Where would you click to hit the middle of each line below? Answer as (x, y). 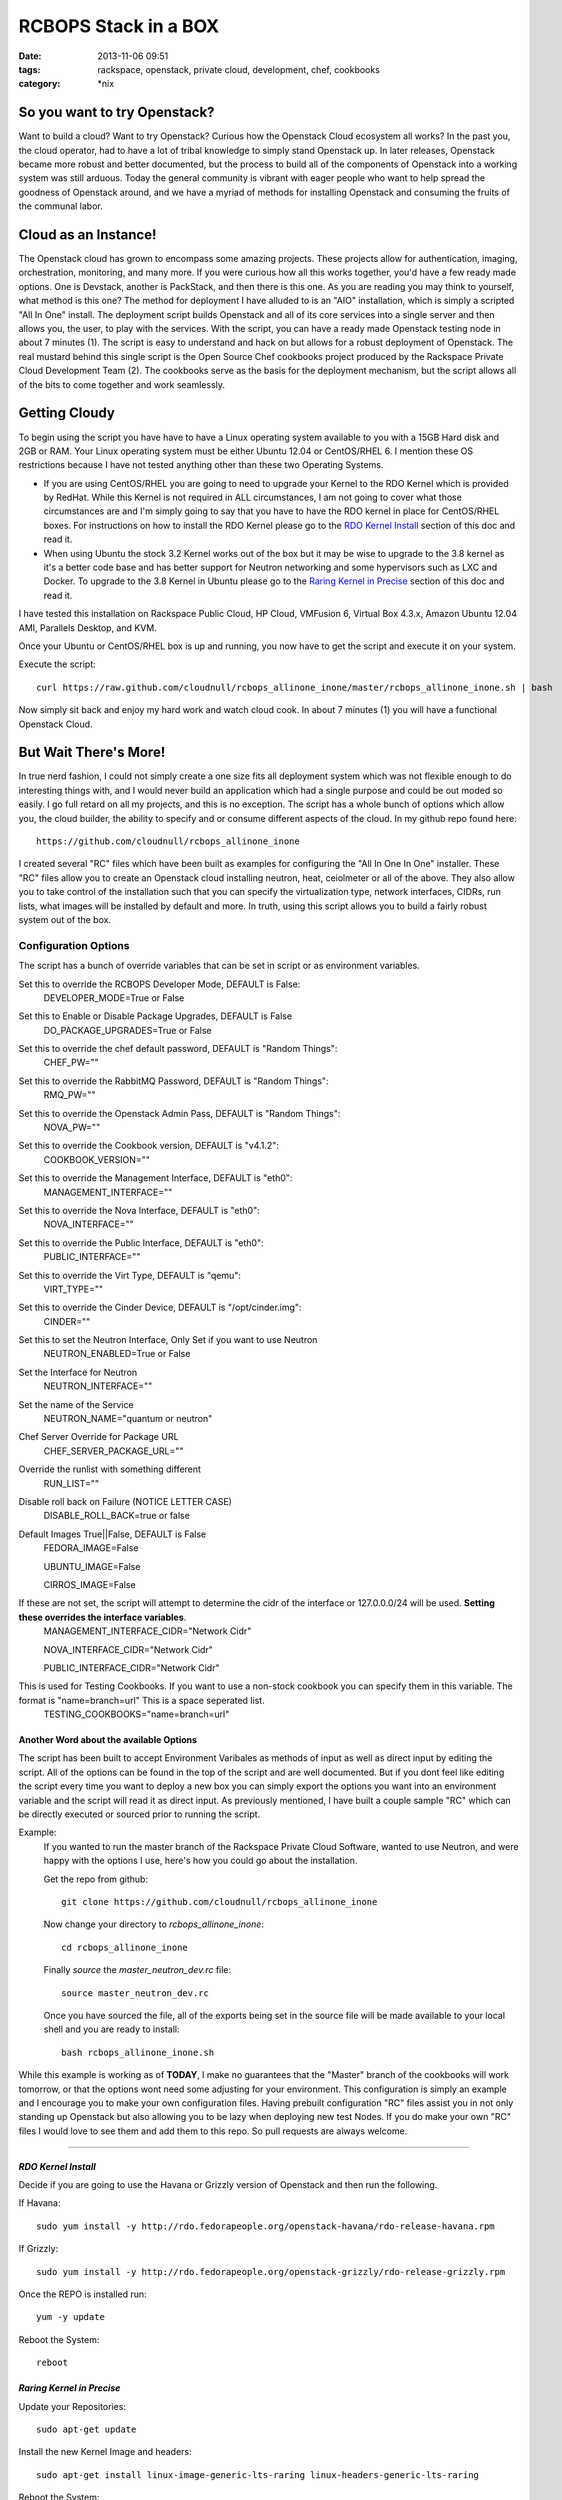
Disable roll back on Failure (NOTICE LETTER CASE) (125, 1501)
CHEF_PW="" (71, 1062)
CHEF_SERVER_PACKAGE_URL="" (113, 1451)
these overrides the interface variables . (102, 1617)
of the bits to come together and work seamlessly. (121, 384)
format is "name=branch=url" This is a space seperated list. (141, 1700)
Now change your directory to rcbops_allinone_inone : (154, 1924)
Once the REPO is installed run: (82, 2294)
